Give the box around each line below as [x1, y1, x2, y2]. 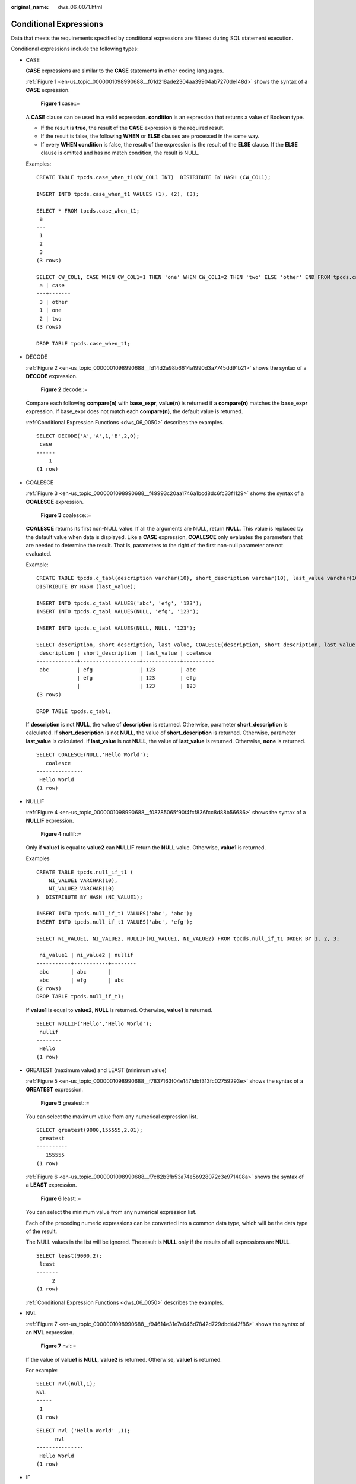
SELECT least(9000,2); [36, 1252, 103, 1259]
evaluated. [26, 550, 52, 557]
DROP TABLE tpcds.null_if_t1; [36, 993, 125, 1000]
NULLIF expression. [26, 817, 74, 824]
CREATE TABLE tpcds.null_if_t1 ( [36, 868, 133, 876]
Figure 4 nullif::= [40, 830, 82, 838]
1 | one [39, 307, 62, 314]
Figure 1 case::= [40, 100, 80, 107]
